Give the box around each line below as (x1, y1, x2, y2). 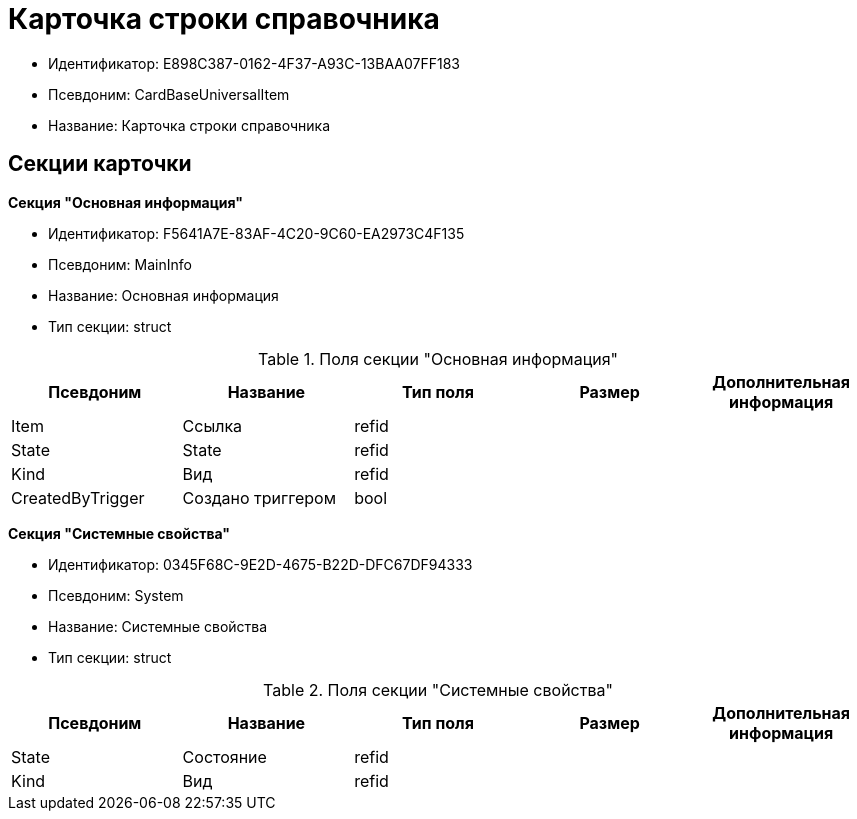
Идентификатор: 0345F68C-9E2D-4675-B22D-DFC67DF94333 (48, 555, 473, 573)
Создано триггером (182, 487, 337, 508)
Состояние (182, 746, 267, 767)
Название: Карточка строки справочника (48, 116, 330, 134)
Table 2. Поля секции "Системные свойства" (263, 679, 613, 700)
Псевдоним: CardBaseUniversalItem (48, 85, 290, 103)
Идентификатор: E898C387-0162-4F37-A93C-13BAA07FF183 (48, 54, 460, 72)
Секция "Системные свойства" (8, 524, 231, 542)
